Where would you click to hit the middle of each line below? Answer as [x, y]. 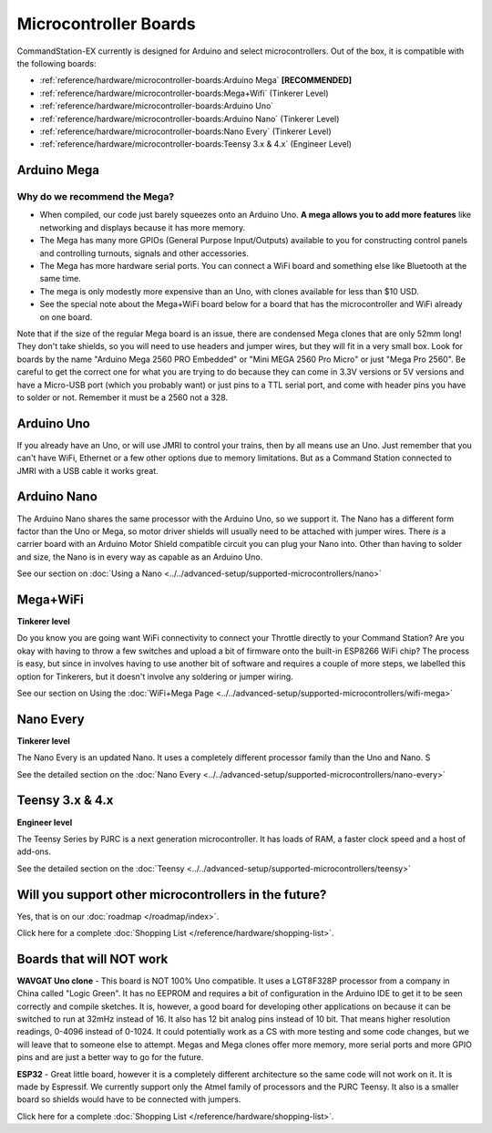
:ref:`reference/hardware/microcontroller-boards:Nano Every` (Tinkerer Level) [185, 131]
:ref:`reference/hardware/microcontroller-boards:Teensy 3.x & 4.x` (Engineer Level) [196, 144]
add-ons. [34, 851]
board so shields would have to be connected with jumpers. [129, 1099]
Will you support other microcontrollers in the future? [172, 895]
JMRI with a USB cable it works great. [87, 470]
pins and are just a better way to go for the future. [110, 1057]
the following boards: [56, 63]
